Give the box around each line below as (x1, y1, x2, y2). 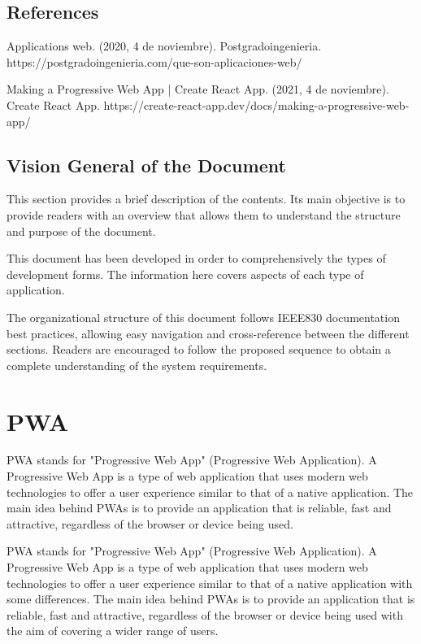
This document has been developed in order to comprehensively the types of (7, 250, 386, 267)
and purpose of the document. (7, 222, 156, 239)
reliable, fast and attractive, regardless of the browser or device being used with (7, 606, 403, 623)
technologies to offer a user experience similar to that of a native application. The (7, 483, 414, 500)
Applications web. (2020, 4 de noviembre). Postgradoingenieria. (7, 37, 322, 54)
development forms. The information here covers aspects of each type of (7, 265, 364, 282)
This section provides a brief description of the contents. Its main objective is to (7, 190, 406, 207)
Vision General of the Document (7, 152, 286, 177)
